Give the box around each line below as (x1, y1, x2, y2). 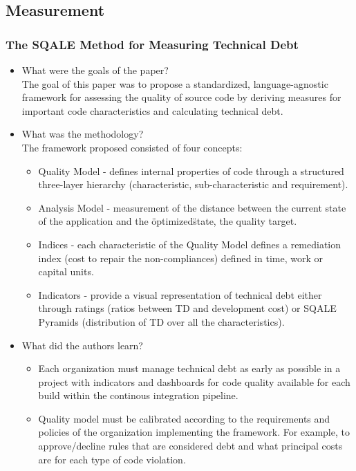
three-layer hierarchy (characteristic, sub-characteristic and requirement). (38, 177, 348, 192)
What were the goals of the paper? (21, 63, 169, 77)
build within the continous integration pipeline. (38, 388, 238, 403)
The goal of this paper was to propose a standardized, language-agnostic (21, 76, 328, 91)
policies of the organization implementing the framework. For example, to (38, 425, 350, 439)
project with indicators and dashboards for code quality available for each (38, 374, 350, 389)
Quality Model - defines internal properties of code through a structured (38, 163, 344, 178)
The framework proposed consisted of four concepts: (21, 140, 243, 154)
